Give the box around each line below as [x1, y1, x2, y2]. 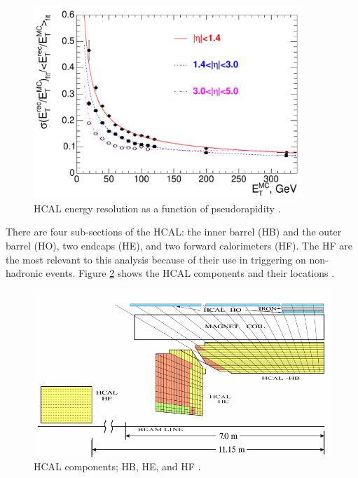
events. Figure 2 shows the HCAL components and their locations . [46, 266, 335, 280]
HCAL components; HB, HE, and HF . [34, 459, 201, 474]
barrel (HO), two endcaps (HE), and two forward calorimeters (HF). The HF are [6, 238, 352, 253]
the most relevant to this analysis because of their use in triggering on [6, 252, 306, 266]
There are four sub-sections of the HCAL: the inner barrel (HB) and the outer [6, 224, 342, 239]
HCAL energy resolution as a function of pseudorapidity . [34, 200, 281, 215]
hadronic [6, 266, 43, 280]
